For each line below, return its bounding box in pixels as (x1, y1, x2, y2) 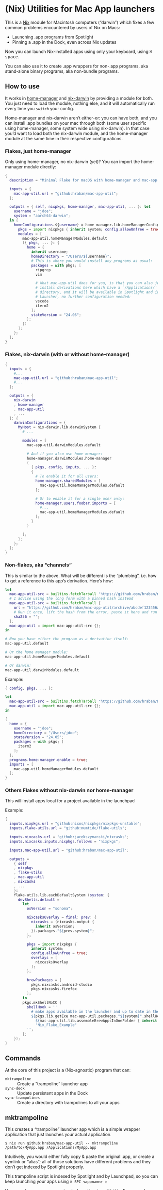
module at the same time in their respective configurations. (5, 135, 123, 141)
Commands (5, 1054, 41, 1062)
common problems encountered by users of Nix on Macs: (5, 24, 120, 30)
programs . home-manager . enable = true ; (9, 757, 88, 762)
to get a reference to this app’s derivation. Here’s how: (5, 578, 113, 583)
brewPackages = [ (26, 977, 62, 982)
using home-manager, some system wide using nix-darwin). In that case (5, 125, 149, 131)
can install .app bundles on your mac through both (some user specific (5, 120, 147, 126)
